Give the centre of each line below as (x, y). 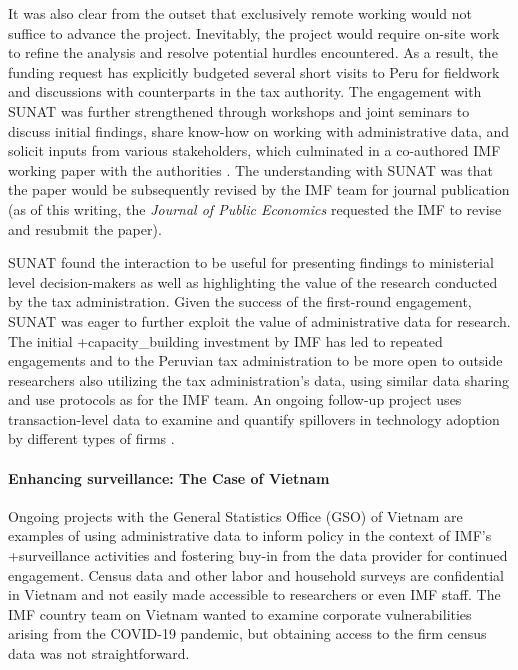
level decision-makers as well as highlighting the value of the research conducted (253, 281)
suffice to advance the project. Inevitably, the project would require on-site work (254, 32)
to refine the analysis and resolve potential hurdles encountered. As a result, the (253, 52)
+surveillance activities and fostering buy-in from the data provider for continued (258, 555)
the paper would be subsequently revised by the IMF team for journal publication (259, 189)
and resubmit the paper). (85, 228)
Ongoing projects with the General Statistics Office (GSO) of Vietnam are (235, 515)
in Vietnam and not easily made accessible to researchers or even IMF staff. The (254, 594)
